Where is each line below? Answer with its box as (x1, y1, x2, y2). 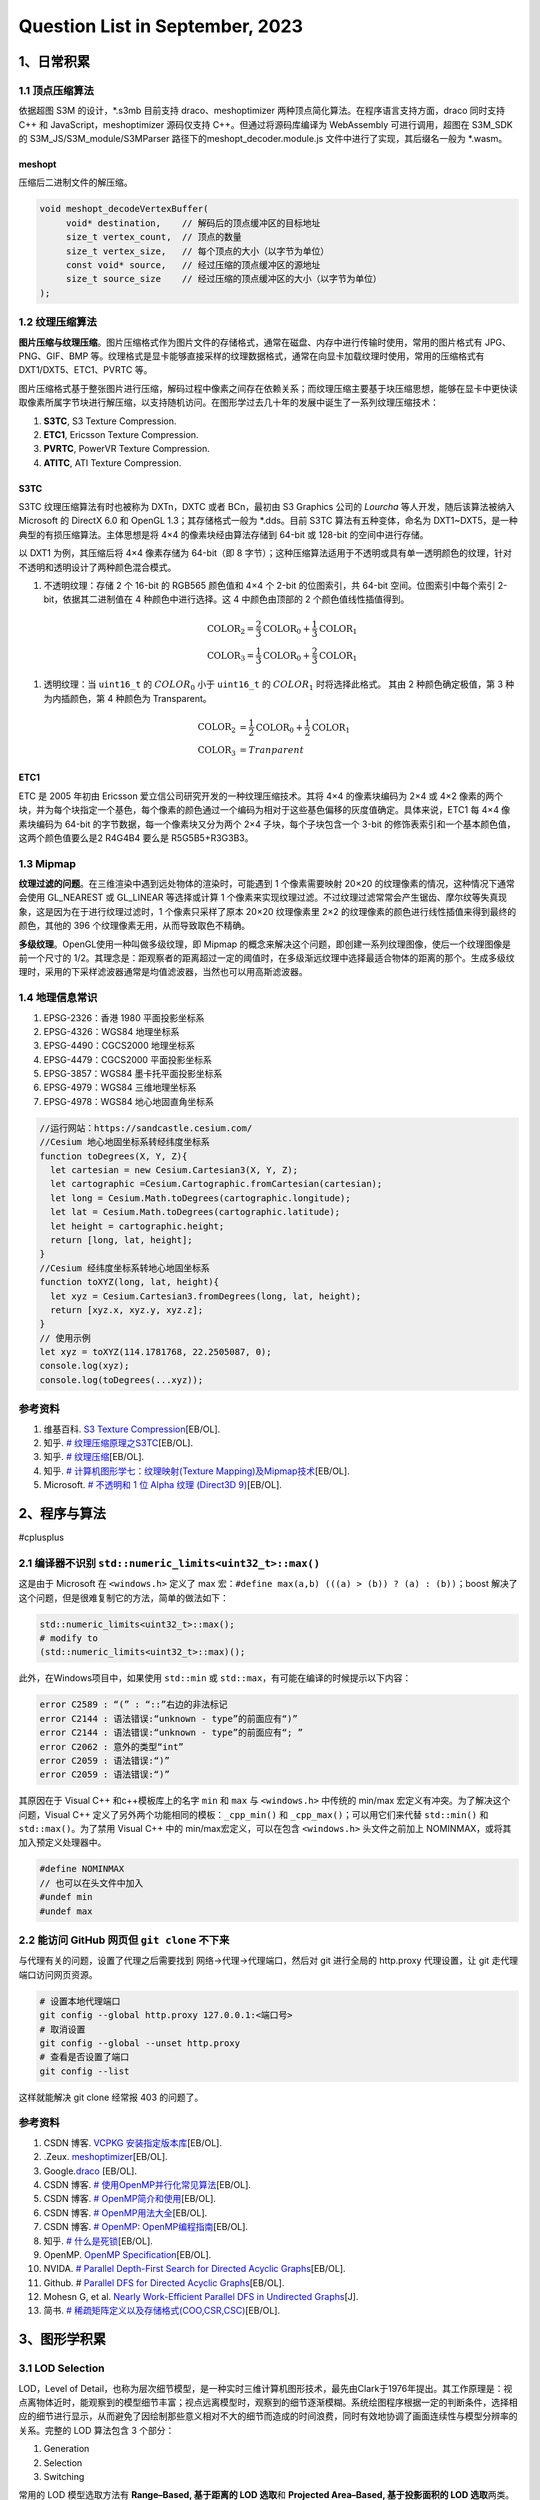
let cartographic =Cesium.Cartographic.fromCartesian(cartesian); (50, 1178, 383, 1190)
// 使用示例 (39, 1332, 91, 1344)
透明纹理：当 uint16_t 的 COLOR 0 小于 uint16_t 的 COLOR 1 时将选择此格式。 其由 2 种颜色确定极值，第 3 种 (43, 678, 515, 693)
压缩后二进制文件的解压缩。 (18, 176, 133, 189)
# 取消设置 (39, 2023, 86, 2035)
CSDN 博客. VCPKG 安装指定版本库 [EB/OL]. (43, 2136, 222, 2149)
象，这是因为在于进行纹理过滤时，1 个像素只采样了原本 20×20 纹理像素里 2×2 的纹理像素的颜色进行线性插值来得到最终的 (18, 905, 517, 917)
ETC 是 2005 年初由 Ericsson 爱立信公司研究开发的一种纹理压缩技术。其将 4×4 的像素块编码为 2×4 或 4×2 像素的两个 (18, 790, 504, 802)
